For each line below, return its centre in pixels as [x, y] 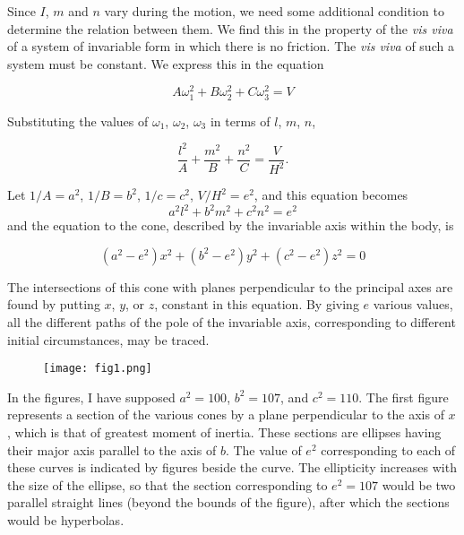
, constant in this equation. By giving [257, 304]
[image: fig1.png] [98, 369]
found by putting [54, 304]
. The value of [263, 449]
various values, [413, 304]
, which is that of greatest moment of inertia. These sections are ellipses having [224, 432]
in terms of [240, 121]
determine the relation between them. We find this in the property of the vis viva [230, 28]
